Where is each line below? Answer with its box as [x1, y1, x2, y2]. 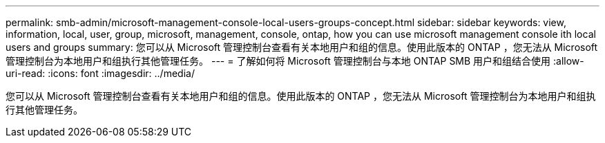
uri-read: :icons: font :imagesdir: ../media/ [6, 67, 195, 79]
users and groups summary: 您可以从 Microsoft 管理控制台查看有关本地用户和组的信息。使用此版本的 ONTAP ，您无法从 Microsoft [6, 41, 598, 53]
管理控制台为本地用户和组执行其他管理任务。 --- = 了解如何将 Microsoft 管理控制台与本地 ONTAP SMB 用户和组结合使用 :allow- [6, 55, 584, 67]
